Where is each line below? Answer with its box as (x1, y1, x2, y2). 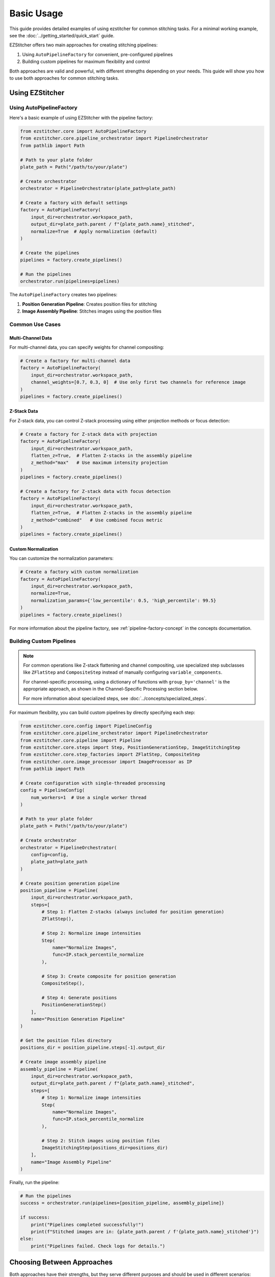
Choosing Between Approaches (9, 1258, 113, 1267)
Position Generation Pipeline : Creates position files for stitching (22, 301, 157, 307)
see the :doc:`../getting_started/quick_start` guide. (9, 32, 115, 38)
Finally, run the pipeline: (9, 1179, 60, 1186)
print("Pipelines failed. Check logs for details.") (31, 1243, 166, 1249)
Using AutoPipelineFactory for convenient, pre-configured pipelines (22, 51, 173, 57)
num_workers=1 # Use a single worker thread (31, 794, 147, 800)
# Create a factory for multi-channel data (20, 358, 131, 364)
